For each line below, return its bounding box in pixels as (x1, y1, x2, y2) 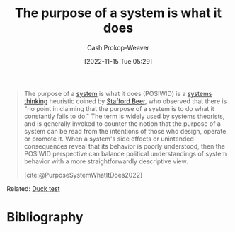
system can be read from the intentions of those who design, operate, (23, 127, 228, 135)
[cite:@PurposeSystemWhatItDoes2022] (23, 170, 143, 179)
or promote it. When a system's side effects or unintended (23, 134, 194, 143)
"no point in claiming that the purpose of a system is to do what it (23, 104, 214, 112)
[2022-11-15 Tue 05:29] (84, 57, 153, 65)
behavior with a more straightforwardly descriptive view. (23, 157, 188, 166)
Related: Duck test (6, 184, 60, 192)
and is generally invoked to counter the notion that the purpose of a (23, 119, 221, 128)
